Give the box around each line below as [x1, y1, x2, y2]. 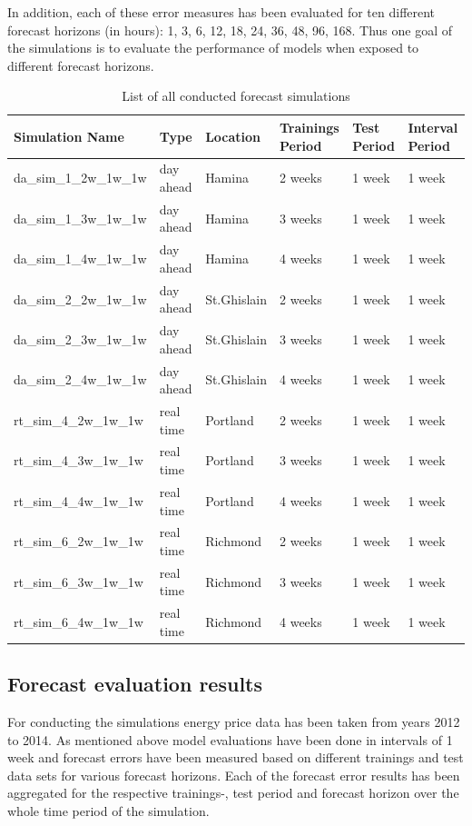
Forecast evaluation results [7, 670, 262, 698]
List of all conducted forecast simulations [122, 86, 350, 105]
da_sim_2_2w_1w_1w [14, 289, 147, 308]
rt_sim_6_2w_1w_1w [14, 532, 143, 551]
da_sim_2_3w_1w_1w [14, 329, 147, 348]
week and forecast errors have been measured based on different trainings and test [7, 748, 464, 767]
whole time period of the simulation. [7, 801, 210, 821]
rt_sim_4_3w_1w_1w [14, 451, 143, 470]
